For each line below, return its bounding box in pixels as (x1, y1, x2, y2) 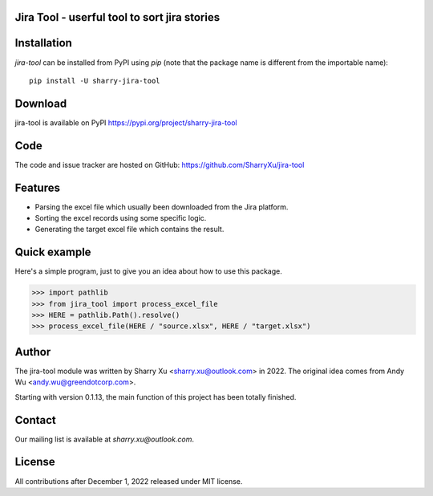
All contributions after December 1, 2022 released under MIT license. (14, 476, 243, 486)
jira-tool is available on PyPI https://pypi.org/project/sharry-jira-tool (14, 117, 237, 128)
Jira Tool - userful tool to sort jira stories (14, 10, 221, 24)
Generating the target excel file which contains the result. (34, 225, 225, 234)
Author (14, 345, 51, 359)
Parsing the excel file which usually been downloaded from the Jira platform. (34, 201, 289, 212)
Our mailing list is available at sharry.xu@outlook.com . (14, 434, 194, 444)
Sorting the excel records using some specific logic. (34, 213, 207, 223)
